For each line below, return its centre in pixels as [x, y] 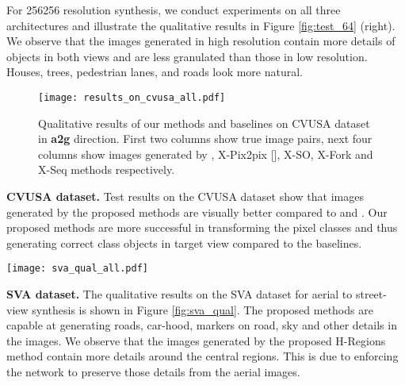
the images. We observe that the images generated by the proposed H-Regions [196, 340]
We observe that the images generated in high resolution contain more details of [201, 41]
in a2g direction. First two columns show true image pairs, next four [205, 139]
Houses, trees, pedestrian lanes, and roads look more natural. [155, 72]
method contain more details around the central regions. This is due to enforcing [202, 356]
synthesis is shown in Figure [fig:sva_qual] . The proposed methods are [202, 309]
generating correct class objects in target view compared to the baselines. [184, 243]
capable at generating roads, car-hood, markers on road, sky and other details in [202, 325]
